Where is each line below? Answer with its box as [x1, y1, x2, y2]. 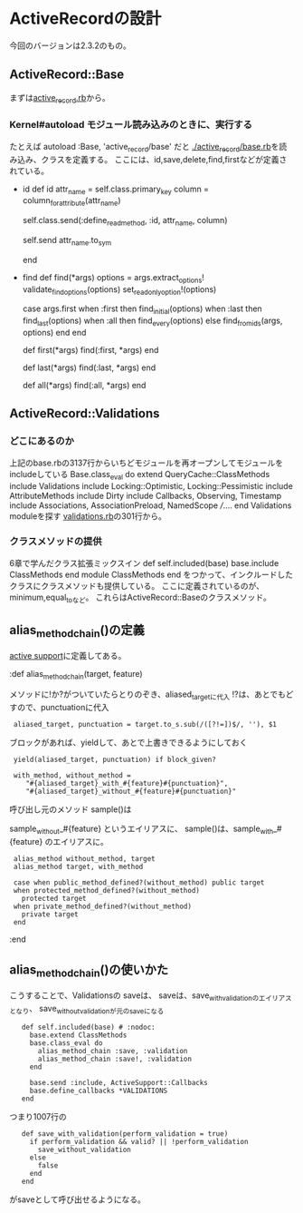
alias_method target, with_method [13, 862, 144, 871]
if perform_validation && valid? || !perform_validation [29, 1137, 249, 1146]
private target [21, 909, 79, 919]
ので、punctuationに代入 [16, 702, 109, 713]
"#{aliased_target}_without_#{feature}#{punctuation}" [25, 787, 237, 797]
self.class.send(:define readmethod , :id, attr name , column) [22, 215, 228, 228]
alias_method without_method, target [13, 854, 156, 863]
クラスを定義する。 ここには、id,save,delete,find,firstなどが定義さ [40, 153, 288, 164]
